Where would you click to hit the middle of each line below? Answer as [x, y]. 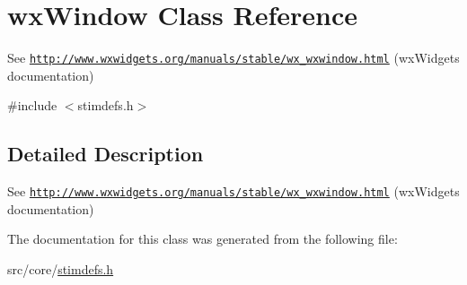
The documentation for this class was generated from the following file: [203, 239]
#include [32, 105]
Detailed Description [106, 154]
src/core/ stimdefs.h [61, 269]
